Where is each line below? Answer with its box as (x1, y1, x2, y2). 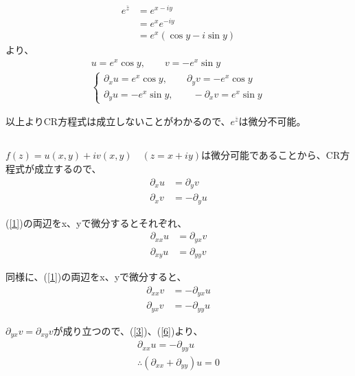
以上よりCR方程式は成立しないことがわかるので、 (5, 114, 231, 129)
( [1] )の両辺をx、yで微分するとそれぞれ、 (5, 215, 187, 230)
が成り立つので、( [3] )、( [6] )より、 (53, 323, 203, 338)
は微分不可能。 (238, 114, 306, 129)
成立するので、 (34, 162, 102, 176)
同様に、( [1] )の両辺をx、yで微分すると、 (5, 269, 187, 284)
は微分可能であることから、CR (201, 148, 341, 162)
